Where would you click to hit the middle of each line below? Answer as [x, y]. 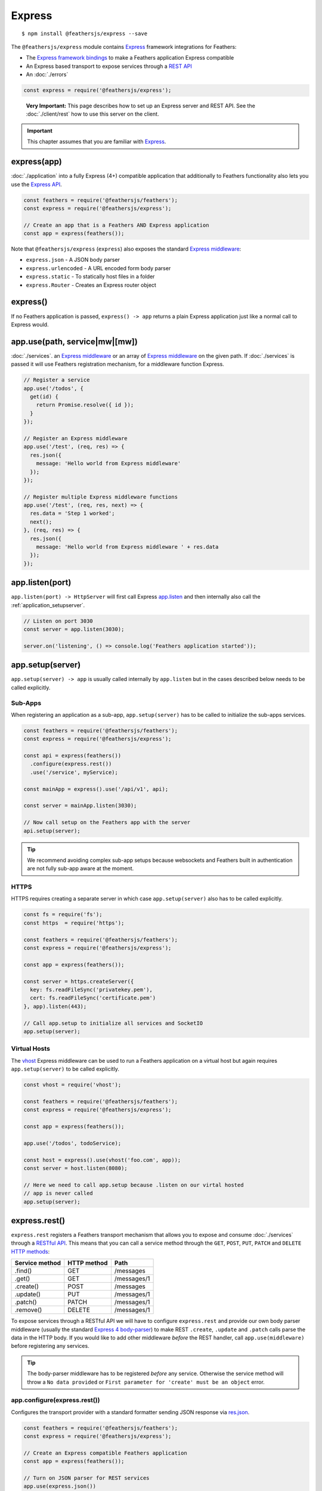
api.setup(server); [52, 831]
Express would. [30, 324]
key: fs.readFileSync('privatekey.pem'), [92, 989]
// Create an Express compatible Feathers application [105, 1453]
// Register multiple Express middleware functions [101, 497]
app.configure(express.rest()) [55, 1400]
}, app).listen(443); [55, 1006]
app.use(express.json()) [60, 1486]
